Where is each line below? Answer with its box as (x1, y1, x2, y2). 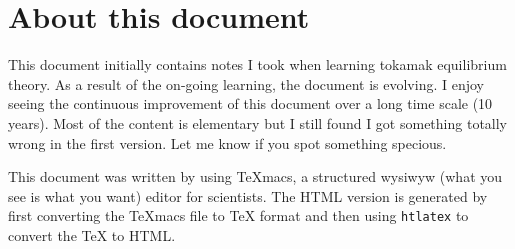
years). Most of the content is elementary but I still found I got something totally (8, 112, 508, 133)
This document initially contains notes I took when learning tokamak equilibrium (8, 54, 507, 75)
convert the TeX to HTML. (8, 224, 176, 245)
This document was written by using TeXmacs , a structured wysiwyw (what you (8, 166, 503, 187)
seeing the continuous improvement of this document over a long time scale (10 (8, 93, 493, 114)
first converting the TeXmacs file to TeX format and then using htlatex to (8, 205, 469, 226)
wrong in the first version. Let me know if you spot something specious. (8, 132, 447, 153)
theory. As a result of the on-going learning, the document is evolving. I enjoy (8, 73, 484, 94)
